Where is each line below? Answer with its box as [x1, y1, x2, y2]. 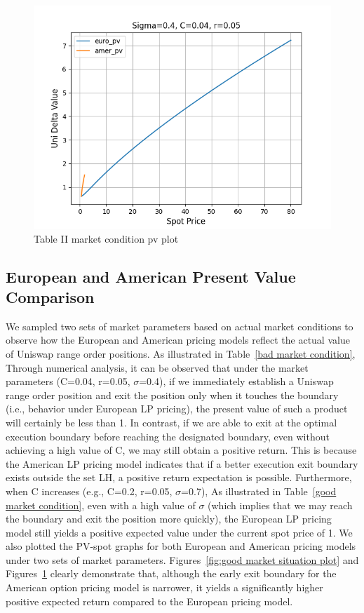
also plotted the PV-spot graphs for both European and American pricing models [6, 539, 356, 553]
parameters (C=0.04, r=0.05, [6, 374, 130, 389]
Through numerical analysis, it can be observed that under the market [6, 360, 309, 375]
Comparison [6, 285, 95, 307]
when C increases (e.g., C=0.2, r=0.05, [6, 483, 173, 498]
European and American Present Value [6, 265, 296, 287]
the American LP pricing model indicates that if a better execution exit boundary [6, 456, 358, 471]
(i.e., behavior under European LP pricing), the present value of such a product [6, 401, 348, 416]
